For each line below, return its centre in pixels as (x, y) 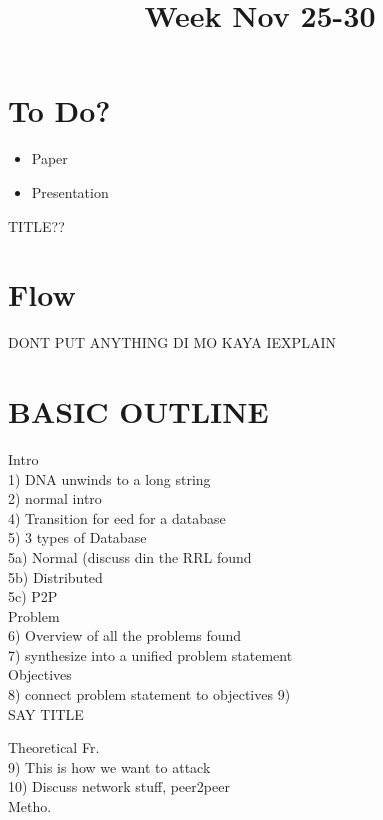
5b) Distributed (55, 576)
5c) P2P (33, 596)
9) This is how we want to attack (109, 766)
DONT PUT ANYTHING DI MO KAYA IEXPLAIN (172, 342)
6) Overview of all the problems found (125, 635)
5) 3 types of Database (77, 537)
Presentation (70, 191)
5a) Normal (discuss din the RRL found (130, 556)
